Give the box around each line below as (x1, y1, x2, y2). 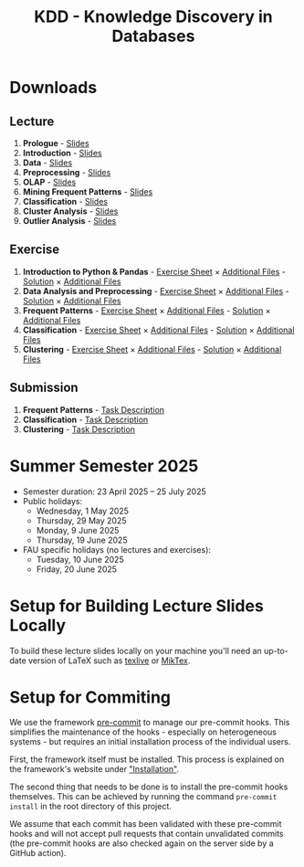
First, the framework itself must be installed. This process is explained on (9, 754, 285, 765)
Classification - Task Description (22, 414, 149, 425)
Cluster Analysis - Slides (22, 206, 119, 217)
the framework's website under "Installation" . (9, 764, 180, 775)
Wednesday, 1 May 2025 (36, 505, 130, 516)
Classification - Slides (22, 196, 108, 206)
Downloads (9, 78, 98, 98)
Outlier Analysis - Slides (22, 216, 117, 226)
